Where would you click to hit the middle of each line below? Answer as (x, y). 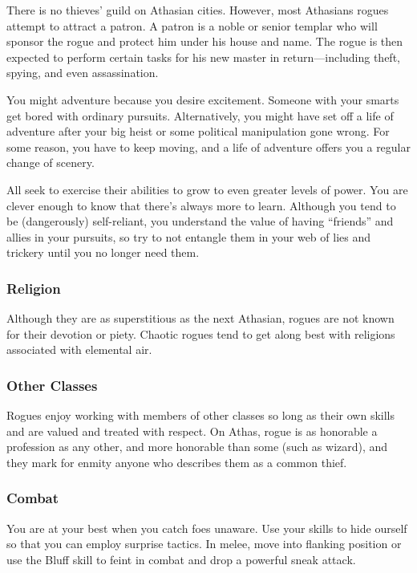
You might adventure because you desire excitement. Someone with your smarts (203, 99)
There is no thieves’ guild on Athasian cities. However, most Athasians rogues (198, 10)
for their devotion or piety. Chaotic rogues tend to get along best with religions (201, 333)
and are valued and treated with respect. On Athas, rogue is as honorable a (192, 431)
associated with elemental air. (79, 349)
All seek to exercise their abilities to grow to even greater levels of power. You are (207, 189)
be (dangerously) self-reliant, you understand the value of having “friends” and (200, 221)
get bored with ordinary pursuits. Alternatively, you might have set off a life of (200, 115)
